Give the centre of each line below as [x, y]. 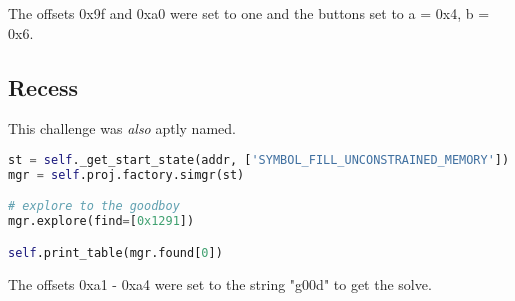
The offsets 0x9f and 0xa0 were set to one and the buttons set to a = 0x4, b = [249, 13]
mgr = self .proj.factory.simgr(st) [126, 174]
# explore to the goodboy [94, 206]
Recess [43, 86]
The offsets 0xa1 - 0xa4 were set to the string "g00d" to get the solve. [220, 283]
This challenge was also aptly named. [122, 128]
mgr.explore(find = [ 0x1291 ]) [101, 221]
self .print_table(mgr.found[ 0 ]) [115, 252]
